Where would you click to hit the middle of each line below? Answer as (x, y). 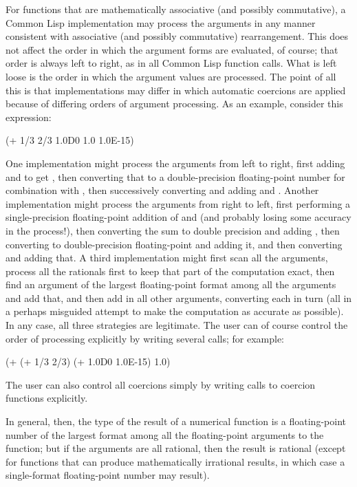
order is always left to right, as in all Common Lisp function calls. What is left (171, 63)
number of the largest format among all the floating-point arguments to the (165, 434)
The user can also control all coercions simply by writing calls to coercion (161, 384)
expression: (29, 117)
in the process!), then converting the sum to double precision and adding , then (173, 230)
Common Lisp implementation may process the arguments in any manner (161, 22)
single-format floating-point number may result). (108, 475)
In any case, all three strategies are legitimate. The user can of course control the (177, 325)
